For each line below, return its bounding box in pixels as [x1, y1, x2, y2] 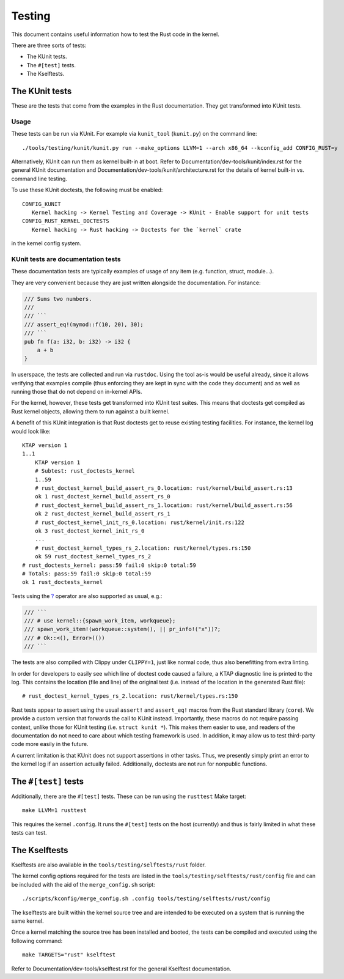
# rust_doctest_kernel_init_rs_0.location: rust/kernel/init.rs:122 [34, 519, 244, 526]
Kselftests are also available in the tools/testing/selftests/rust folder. [11, 861, 207, 868]
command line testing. [11, 175, 67, 182]
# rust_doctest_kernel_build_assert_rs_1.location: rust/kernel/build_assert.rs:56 [34, 501, 293, 509]
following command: [11, 937, 63, 944]
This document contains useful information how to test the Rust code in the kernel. [11, 31, 220, 38]
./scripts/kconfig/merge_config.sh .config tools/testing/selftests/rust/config [22, 895, 271, 902]
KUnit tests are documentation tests [11, 254, 122, 263]
